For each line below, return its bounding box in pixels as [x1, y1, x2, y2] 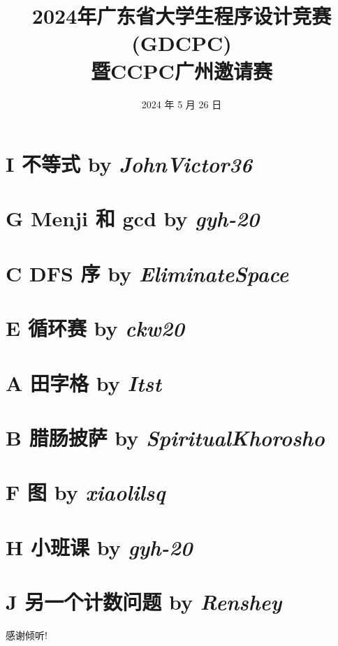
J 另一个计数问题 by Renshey [6, 587, 282, 617]
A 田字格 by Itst [6, 368, 161, 397]
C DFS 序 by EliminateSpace [6, 258, 289, 288]
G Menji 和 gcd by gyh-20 [6, 204, 260, 233]
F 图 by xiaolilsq [6, 478, 166, 507]
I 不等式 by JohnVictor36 [6, 149, 253, 179]
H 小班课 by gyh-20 [6, 532, 193, 561]
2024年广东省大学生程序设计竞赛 [31, 1, 332, 30]
